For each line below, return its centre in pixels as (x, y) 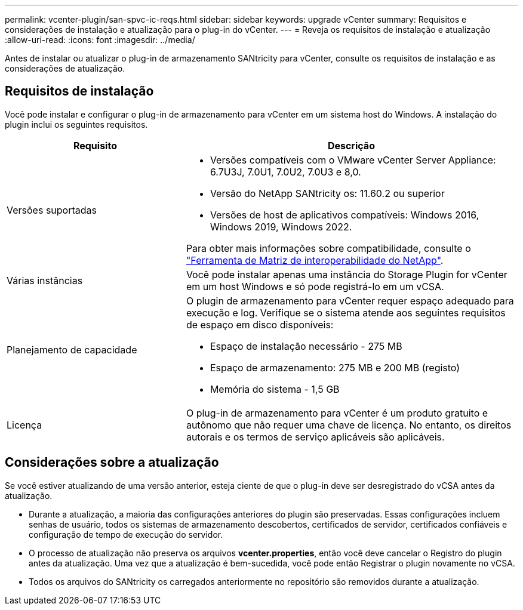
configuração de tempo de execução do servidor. (126, 534)
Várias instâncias (45, 280)
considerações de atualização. (65, 68)
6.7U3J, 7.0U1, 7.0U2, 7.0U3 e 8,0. (285, 172)
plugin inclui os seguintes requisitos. (76, 124)
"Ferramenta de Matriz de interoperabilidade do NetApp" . (315, 260)
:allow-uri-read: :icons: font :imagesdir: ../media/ (100, 40)
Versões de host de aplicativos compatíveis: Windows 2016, (344, 215)
